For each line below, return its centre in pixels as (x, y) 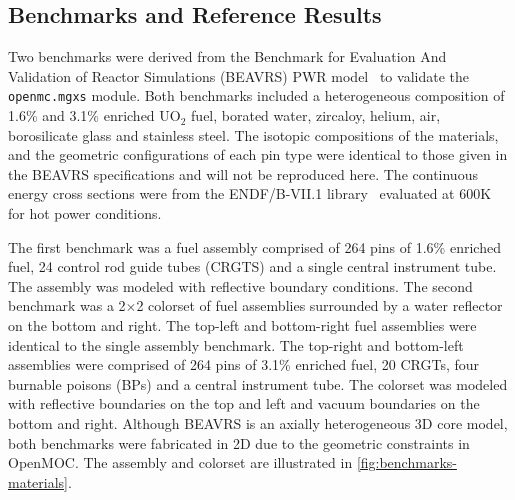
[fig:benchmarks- (406, 462)
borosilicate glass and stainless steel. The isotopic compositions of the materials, (253, 134)
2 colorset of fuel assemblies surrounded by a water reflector (319, 305)
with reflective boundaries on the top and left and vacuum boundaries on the (244, 403)
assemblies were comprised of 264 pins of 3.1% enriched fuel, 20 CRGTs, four (244, 364)
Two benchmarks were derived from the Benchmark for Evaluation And (227, 56)
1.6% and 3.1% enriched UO (94, 115)
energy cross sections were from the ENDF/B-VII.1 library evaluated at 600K (250, 193)
